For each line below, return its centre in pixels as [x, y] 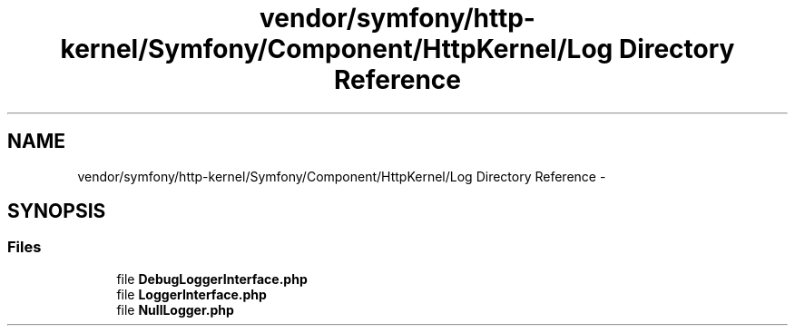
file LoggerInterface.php [191, 294]
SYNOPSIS [57, 211]
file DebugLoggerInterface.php [212, 279]
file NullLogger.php [175, 309]
